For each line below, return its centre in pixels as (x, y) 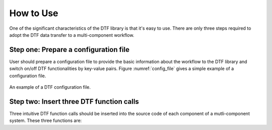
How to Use (34, 13)
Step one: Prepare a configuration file (69, 50)
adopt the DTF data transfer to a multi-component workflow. (72, 35)
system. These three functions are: (46, 120)
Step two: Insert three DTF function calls (74, 102)
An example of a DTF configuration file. (50, 87)
